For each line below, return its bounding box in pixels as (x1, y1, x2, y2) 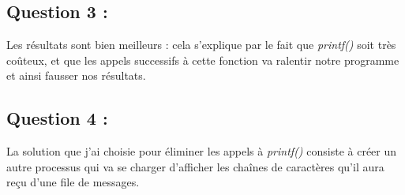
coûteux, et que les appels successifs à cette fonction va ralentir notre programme (6, 51, 399, 68)
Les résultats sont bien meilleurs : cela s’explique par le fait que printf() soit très (6, 36, 396, 53)
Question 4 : (6, 106, 108, 130)
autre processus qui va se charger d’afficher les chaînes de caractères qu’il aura (6, 158, 384, 174)
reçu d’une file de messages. (6, 174, 140, 190)
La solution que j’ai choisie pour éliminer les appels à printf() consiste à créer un (6, 143, 397, 159)
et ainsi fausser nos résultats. (6, 67, 146, 84)
